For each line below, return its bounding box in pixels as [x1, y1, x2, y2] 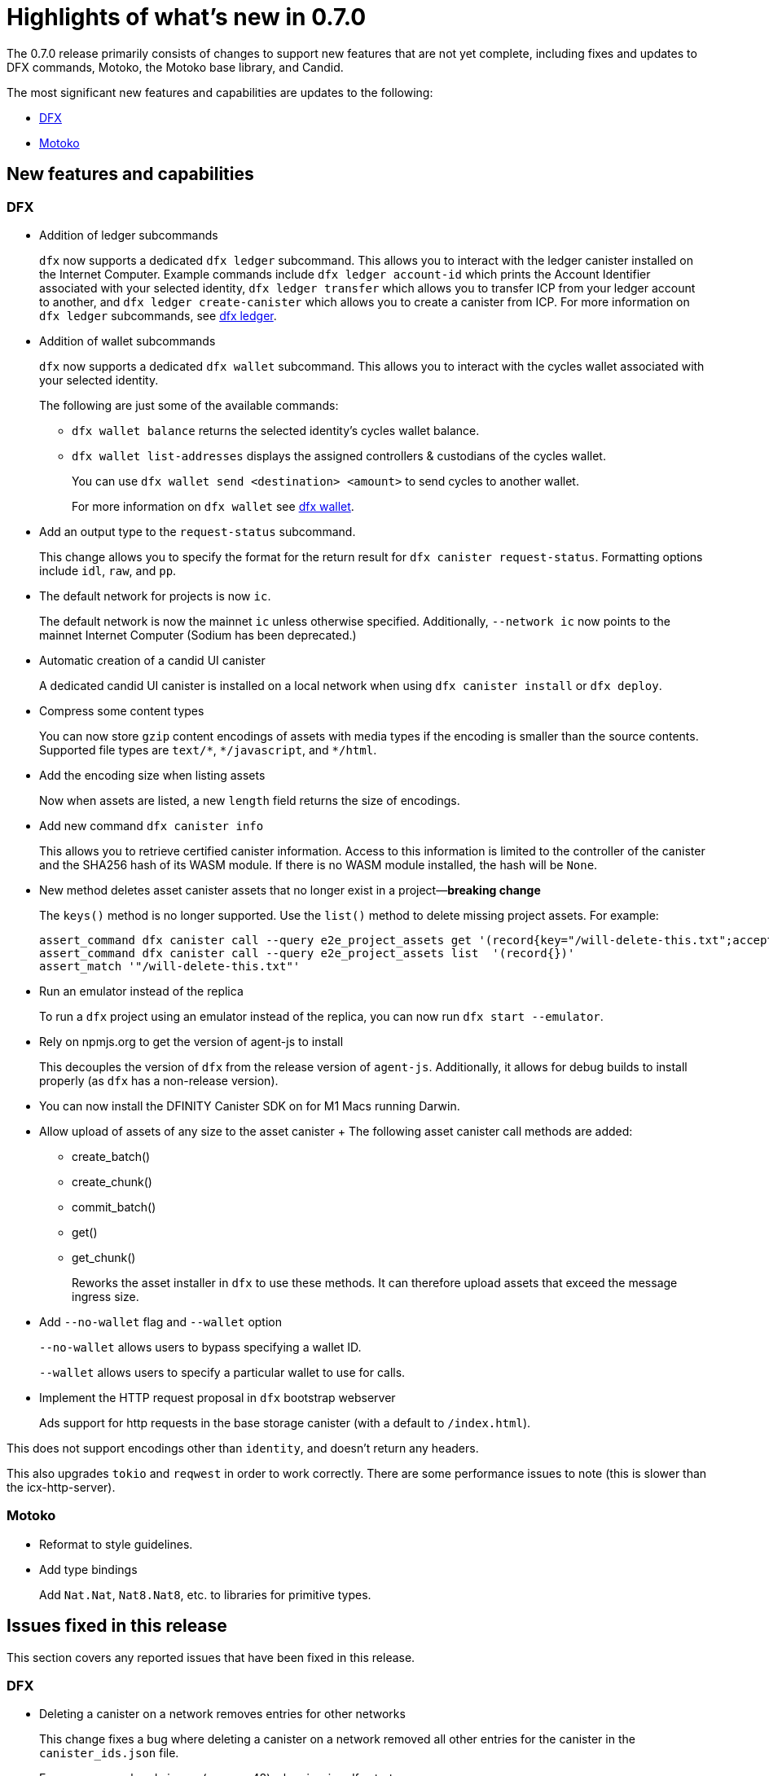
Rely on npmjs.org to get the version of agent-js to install [39, 1034, 344, 1048]
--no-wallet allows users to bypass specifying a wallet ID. [39, 1339, 362, 1354]
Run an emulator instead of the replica [39, 983, 244, 998]
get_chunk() [72, 1250, 136, 1264]
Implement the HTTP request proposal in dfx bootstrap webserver [39, 1390, 396, 1405]
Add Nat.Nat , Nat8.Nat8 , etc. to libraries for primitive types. [39, 1587, 371, 1602]
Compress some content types [39, 703, 204, 718]
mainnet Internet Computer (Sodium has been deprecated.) [39, 627, 357, 642]
